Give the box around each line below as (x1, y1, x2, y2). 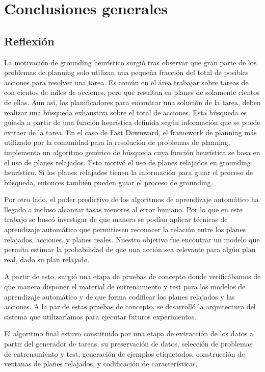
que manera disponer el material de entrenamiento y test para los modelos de (4, 281, 246, 292)
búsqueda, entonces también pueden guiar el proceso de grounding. (4, 177, 213, 187)
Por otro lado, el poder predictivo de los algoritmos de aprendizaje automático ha (4, 194, 259, 205)
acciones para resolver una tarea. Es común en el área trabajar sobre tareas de (4, 77, 249, 87)
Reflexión (4, 33, 55, 48)
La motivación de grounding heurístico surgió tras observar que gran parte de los (4, 57, 257, 67)
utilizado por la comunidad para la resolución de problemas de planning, (4, 137, 230, 147)
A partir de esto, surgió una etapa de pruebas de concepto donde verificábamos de (4, 271, 261, 282)
